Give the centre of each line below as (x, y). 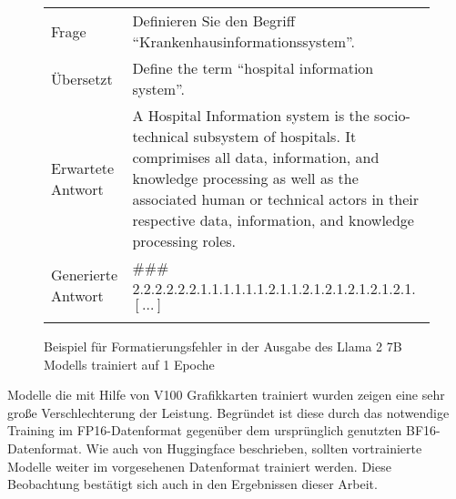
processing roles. (184, 241)
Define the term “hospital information (253, 68)
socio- (392, 115)
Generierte (85, 275)
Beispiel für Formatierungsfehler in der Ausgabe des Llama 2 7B (223, 346)
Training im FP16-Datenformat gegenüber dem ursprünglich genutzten (205, 430)
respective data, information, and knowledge (273, 220)
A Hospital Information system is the (251, 115)
